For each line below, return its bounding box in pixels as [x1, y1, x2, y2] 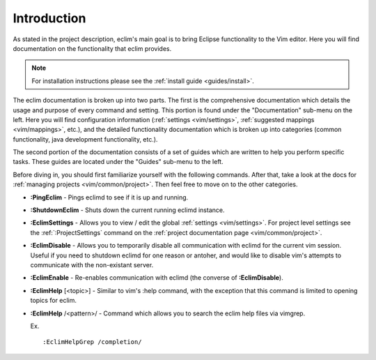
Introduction [13, 10, 86, 26]
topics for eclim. [30, 297, 77, 305]
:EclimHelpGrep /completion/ [42, 338, 142, 346]
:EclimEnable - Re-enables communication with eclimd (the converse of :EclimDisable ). [30, 273, 283, 282]
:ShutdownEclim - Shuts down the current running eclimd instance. [30, 206, 225, 214]
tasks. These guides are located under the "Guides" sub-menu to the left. [13, 158, 224, 166]
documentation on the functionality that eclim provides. [13, 44, 172, 52]
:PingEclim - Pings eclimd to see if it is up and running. [30, 193, 189, 202]
